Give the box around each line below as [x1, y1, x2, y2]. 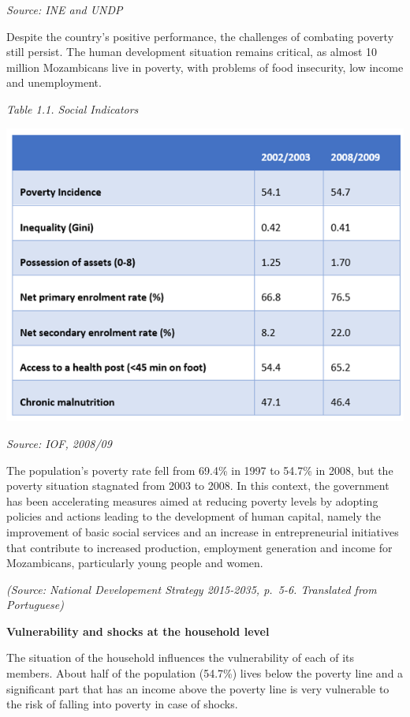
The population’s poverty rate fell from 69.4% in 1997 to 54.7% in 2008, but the [6, 461, 393, 478]
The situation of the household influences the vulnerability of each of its [6, 649, 354, 666]
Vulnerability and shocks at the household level [6, 622, 270, 639]
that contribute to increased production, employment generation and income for [6, 539, 393, 555]
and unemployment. [6, 74, 102, 91]
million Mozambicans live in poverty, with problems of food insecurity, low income [6, 58, 404, 75]
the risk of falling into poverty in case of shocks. [6, 696, 238, 712]
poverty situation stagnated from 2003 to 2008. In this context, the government [6, 477, 389, 494]
